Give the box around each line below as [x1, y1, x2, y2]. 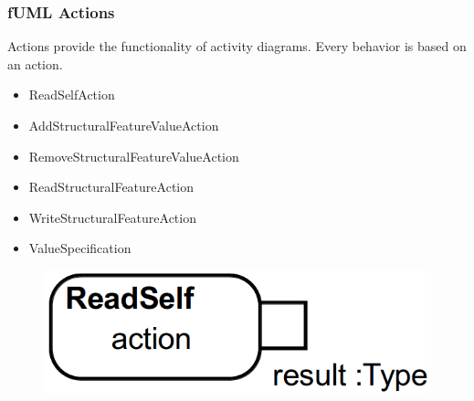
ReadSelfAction [28, 85, 115, 104]
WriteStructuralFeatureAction [28, 207, 196, 227]
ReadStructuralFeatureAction [28, 177, 195, 196]
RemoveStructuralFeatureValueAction [28, 146, 239, 165]
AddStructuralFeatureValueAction [28, 116, 219, 134]
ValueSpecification [28, 238, 132, 258]
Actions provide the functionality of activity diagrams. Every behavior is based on [7, 37, 467, 56]
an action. [7, 54, 63, 73]
